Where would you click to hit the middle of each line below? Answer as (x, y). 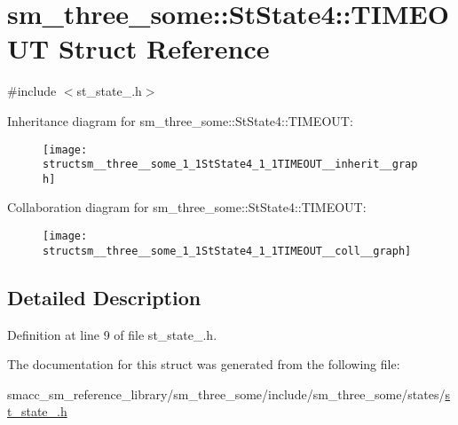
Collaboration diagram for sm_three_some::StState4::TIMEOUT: (187, 207)
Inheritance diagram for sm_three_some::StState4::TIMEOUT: (180, 120)
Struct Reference (164, 48)
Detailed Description (104, 297)
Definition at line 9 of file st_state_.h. (112, 334)
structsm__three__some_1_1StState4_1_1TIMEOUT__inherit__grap (230, 165)
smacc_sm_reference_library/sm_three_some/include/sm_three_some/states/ (226, 394)
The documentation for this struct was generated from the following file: (204, 364)
